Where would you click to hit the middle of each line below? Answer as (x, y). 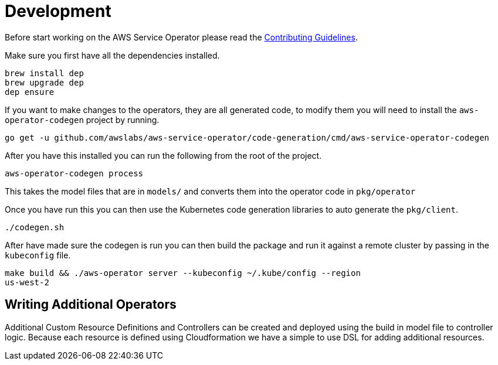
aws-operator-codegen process (74, 173)
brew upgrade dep (44, 82)
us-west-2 (27, 282)
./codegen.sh (35, 227)
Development (58, 11)
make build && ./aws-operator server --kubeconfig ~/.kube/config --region (183, 273)
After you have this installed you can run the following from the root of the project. (163, 155)
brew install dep (44, 73)
